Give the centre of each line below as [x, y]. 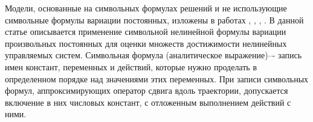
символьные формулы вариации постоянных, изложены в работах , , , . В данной [154, 20]
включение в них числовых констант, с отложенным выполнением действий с [148, 102]
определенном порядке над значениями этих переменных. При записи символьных [157, 78]
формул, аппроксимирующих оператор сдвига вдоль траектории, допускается [147, 90]
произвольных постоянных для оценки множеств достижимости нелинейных [146, 43]
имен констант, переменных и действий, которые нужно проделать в [131, 66]
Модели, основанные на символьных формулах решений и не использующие [146, 8]
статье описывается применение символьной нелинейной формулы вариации [146, 32]
